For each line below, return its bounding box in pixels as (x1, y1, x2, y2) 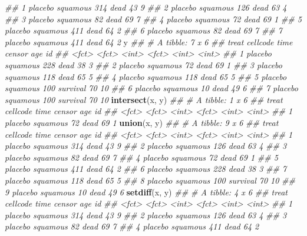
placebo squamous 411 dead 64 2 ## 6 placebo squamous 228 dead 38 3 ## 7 (5, 162, 287, 175)
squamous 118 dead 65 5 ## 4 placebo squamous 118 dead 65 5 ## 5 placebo (5, 70, 287, 82)
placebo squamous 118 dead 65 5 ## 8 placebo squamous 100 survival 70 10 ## (5, 174, 295, 186)
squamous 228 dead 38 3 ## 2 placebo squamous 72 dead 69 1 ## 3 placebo (5, 58, 282, 71)
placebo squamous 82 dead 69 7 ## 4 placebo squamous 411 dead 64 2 (5, 220, 259, 232)
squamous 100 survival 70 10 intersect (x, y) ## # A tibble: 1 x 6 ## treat (5, 93, 283, 105)
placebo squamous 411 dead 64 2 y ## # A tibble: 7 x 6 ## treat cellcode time (5, 35, 293, 48)
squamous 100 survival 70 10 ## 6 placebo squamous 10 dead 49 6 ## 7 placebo (5, 82, 298, 94)
